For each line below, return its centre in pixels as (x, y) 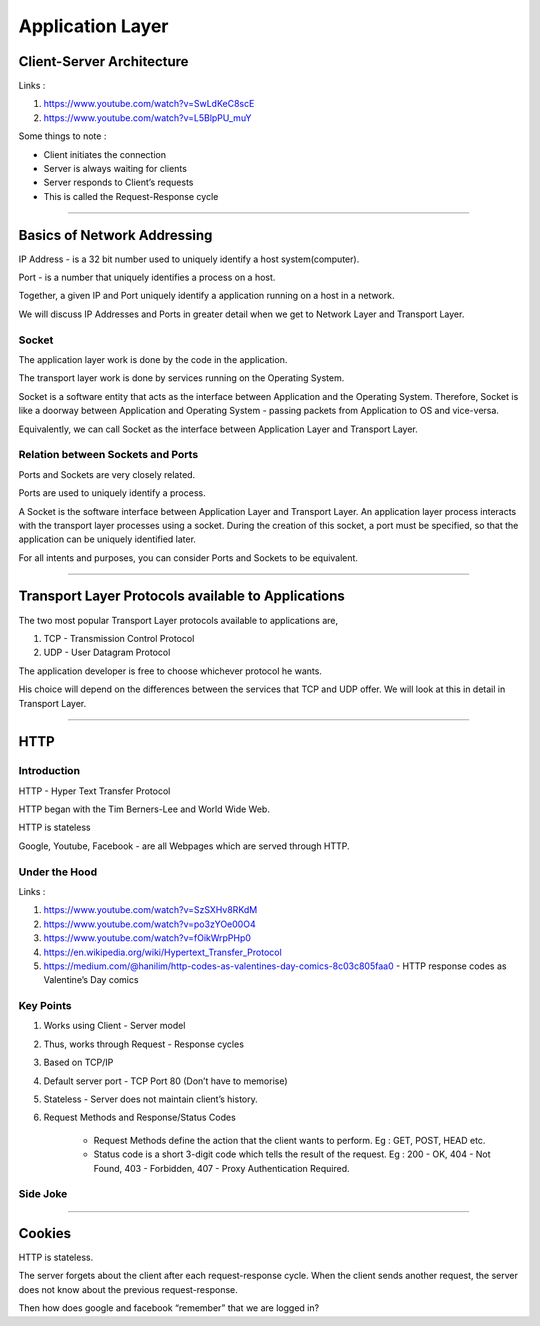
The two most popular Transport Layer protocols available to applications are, (178, 620)
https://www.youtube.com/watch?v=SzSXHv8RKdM (150, 910)
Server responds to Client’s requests (118, 182)
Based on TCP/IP (78, 1062)
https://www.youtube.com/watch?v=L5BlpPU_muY (147, 117)
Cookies (45, 1233)
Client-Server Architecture (103, 61)
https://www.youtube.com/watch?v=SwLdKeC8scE (149, 104)
